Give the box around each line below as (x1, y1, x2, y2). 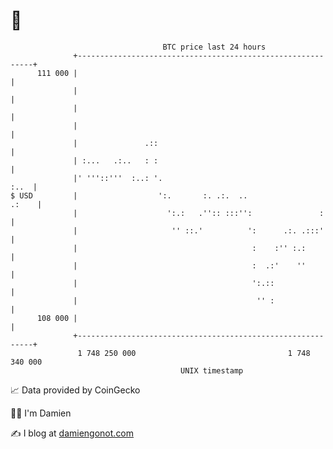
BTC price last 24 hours (162, 42, 267, 52)
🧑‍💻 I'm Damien (10, 407, 72, 419)
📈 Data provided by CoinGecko (10, 384, 141, 396)
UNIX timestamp (180, 365, 244, 376)
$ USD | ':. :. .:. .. (10, 190, 248, 201)
